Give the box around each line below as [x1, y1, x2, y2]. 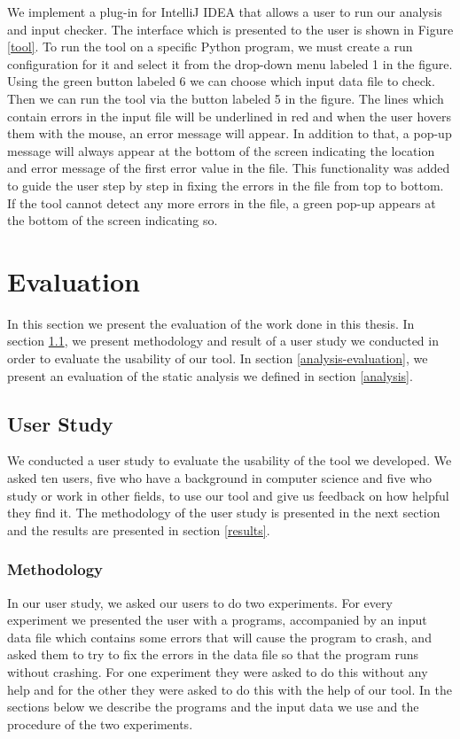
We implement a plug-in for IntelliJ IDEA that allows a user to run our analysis [7, 3, 442, 20]
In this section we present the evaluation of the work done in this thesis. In [7, 314, 415, 332]
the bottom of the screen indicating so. [7, 211, 218, 229]
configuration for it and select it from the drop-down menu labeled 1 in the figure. [7, 54, 453, 73]
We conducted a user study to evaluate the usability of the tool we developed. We [7, 451, 452, 470]
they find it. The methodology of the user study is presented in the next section [7, 503, 441, 522]
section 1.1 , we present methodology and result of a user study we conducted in [7, 331, 439, 350]
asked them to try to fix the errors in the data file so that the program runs [7, 645, 419, 664]
